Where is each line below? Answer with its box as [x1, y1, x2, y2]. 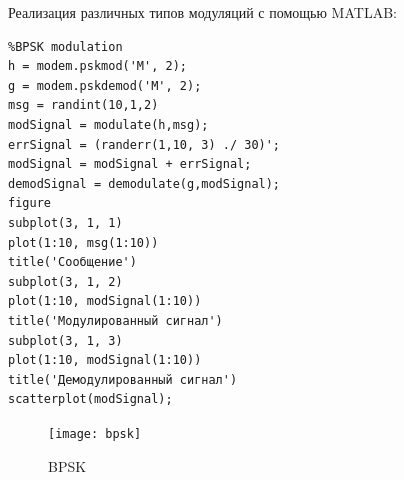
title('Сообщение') [8, 255, 137, 270]
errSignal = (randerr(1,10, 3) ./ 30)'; [8, 137, 281, 152]
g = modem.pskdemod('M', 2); [8, 78, 202, 93]
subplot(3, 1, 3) [8, 333, 123, 348]
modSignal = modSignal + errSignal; [8, 157, 252, 172]
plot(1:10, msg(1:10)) [8, 235, 159, 250]
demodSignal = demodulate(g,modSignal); [8, 176, 281, 191]
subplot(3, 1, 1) [8, 215, 123, 230]
